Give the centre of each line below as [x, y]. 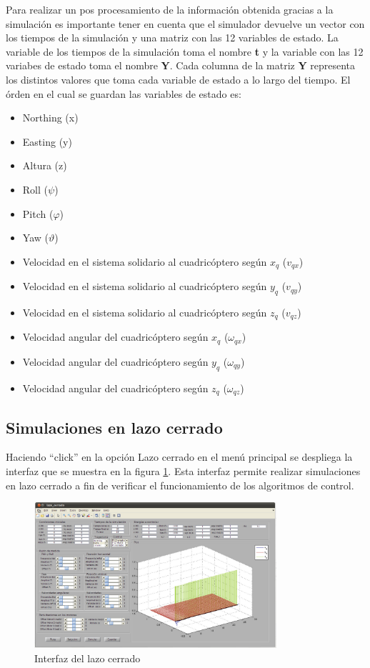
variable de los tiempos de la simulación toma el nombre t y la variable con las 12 [185, 51]
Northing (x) [50, 118]
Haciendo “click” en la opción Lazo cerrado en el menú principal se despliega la [179, 457]
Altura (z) [45, 165]
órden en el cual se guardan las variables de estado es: [124, 93]
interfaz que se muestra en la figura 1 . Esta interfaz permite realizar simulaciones [183, 470]
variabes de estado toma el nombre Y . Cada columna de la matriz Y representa [181, 65]
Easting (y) [47, 141]
